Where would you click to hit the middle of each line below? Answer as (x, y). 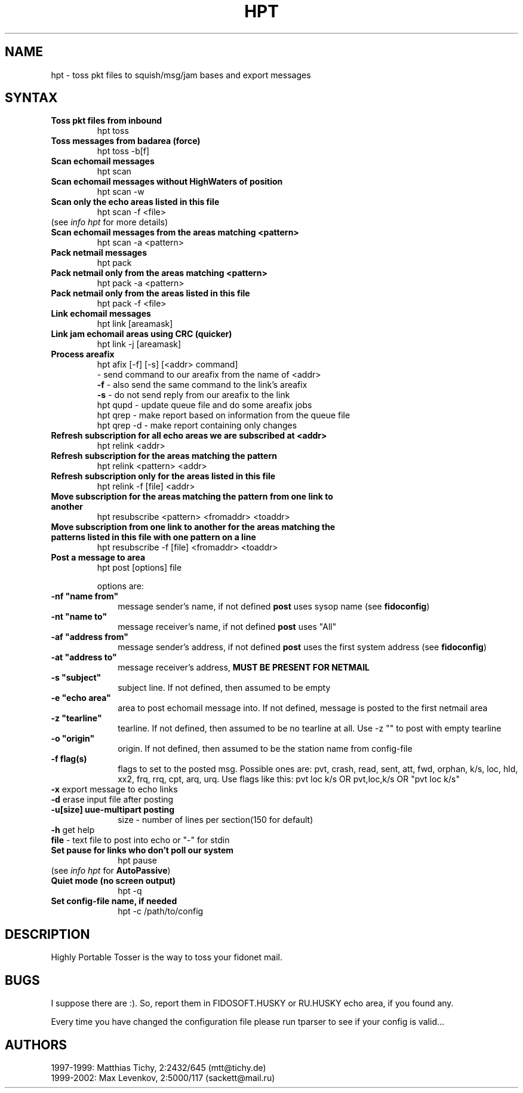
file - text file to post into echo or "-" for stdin (140, 840)
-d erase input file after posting (112, 800)
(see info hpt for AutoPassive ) (111, 871)
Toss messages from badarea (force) (126, 141)
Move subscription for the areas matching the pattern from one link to (192, 497)
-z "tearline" (76, 718)
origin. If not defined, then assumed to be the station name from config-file (265, 749)
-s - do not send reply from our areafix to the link (193, 395)
